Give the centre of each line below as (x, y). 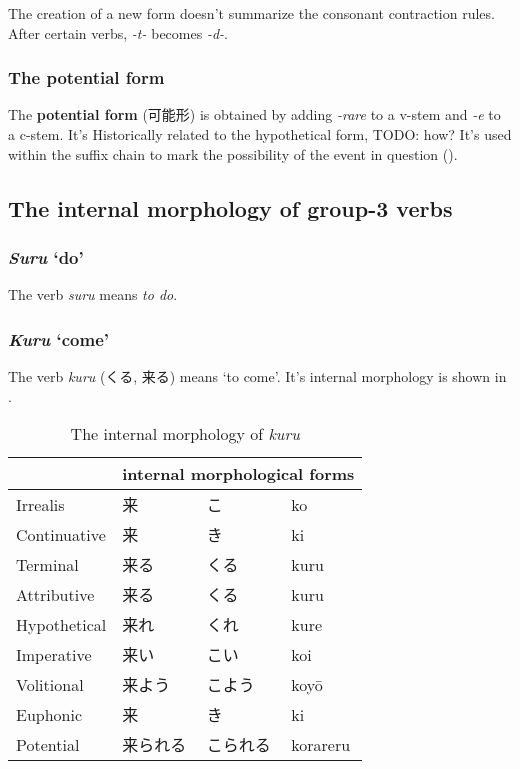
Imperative (54, 654)
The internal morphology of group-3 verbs (230, 207)
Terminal (47, 564)
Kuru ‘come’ (58, 338)
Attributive (55, 594)
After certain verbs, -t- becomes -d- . (118, 32)
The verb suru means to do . (93, 294)
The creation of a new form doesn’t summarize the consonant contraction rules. (251, 13)
